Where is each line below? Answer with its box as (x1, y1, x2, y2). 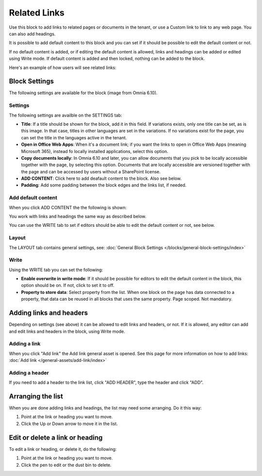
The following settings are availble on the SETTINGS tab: (9, 112, 122, 118)
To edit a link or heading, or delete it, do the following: (9, 446, 117, 452)
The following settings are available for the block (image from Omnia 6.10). (9, 90, 158, 96)
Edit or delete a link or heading (9, 433, 103, 442)
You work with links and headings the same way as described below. (9, 213, 147, 219)
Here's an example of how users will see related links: (9, 65, 116, 70)
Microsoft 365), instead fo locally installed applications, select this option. (21, 148, 168, 154)
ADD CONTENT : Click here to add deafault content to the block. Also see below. (21, 175, 182, 182)
